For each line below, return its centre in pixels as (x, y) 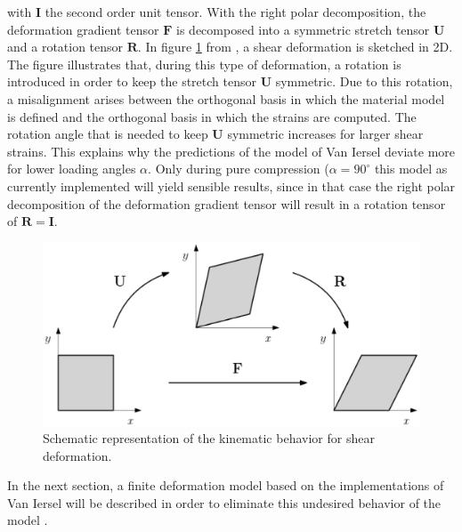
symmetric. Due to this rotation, (364, 81)
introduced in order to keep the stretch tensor (132, 81)
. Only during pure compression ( (239, 169)
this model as (411, 169)
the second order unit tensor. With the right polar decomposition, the (235, 12)
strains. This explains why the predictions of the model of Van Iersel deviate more (231, 151)
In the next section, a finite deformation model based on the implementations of (226, 485)
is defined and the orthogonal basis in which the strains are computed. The (212, 116)
